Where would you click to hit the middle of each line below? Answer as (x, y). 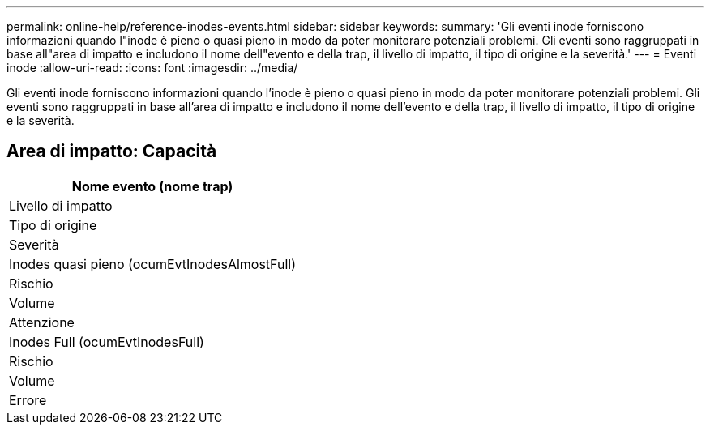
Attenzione (42, 322)
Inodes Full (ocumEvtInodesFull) (107, 341)
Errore (28, 400)
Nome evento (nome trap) (152, 186)
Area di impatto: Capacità (112, 151)
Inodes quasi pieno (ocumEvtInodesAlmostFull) (153, 264)
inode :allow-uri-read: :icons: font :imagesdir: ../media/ (152, 68)
